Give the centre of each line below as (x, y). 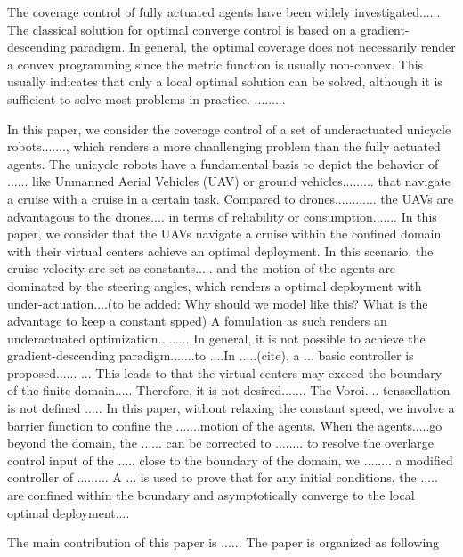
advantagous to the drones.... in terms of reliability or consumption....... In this (222, 216)
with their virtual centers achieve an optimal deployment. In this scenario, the (220, 250)
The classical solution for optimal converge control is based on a (182, 29)
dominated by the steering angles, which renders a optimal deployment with (215, 285)
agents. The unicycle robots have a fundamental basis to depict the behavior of (223, 163)
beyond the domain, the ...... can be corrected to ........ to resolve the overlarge (220, 443)
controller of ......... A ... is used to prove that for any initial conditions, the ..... (223, 477)
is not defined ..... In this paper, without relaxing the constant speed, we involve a (231, 408)
